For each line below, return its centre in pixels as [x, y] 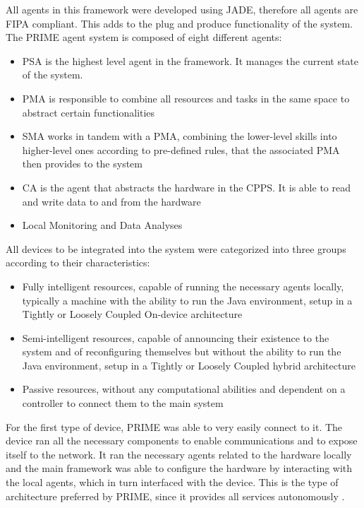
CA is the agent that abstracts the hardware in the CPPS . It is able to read [186, 187]
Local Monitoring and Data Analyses [102, 225]
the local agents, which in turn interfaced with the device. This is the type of [172, 482]
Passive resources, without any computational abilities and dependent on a [184, 389]
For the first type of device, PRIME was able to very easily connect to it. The [174, 426]
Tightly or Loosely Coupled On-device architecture [132, 314]
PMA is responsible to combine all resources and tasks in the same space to [186, 98]
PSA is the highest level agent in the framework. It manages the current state [190, 60]
